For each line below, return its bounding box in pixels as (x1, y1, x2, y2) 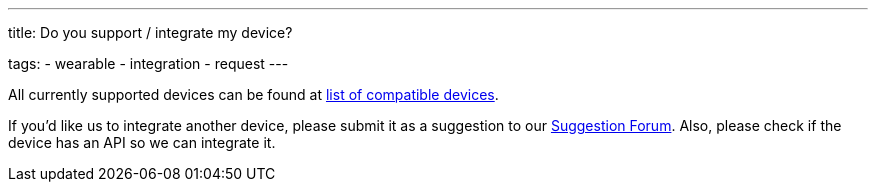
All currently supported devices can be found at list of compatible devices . (8, 86, 499, 103)
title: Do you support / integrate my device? (8, 24, 293, 41)
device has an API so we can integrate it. (8, 134, 276, 151)
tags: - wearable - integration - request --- (8, 55, 289, 72)
